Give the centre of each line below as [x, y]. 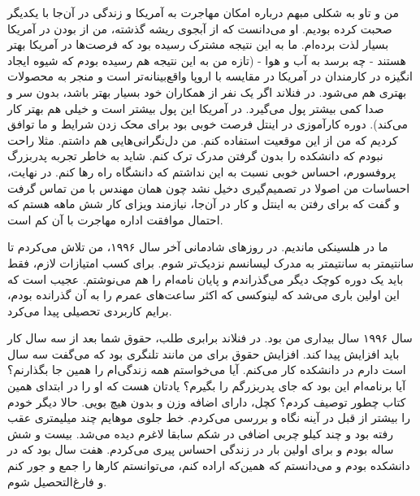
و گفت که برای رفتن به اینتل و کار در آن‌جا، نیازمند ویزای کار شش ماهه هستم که [204, 204]
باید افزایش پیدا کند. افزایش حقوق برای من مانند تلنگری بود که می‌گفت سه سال [204, 353]
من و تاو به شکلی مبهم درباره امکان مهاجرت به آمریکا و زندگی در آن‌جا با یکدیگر [203, 12]
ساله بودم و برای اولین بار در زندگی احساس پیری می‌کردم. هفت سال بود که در [201, 449]
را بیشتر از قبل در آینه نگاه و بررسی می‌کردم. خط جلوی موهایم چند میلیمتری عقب [209, 418]
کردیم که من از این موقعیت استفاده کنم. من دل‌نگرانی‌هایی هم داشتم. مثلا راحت [203, 139]
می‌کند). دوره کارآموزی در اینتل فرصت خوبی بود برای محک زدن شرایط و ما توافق [208, 124]
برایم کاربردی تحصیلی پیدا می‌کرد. [90, 310]
